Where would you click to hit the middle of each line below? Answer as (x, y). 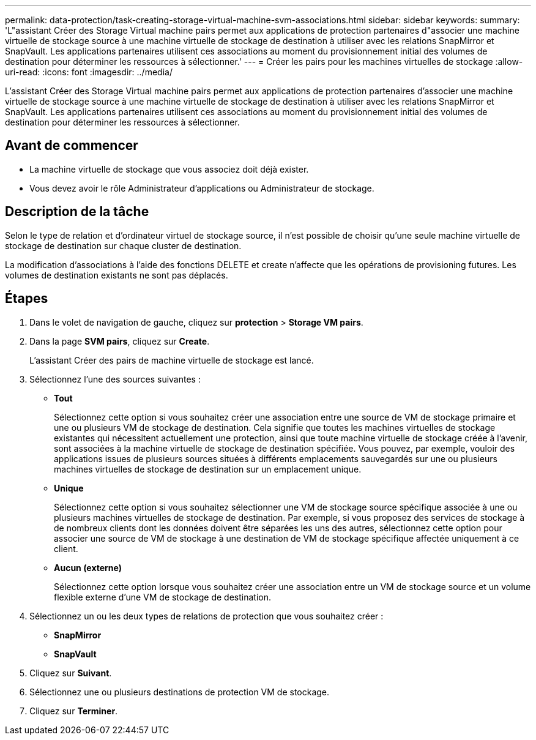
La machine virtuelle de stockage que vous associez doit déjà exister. (169, 169)
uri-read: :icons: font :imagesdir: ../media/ (89, 72)
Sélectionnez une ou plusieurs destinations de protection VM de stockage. (180, 692)
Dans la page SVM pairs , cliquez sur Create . (120, 341)
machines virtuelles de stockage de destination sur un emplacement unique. (208, 469)
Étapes (27, 299)
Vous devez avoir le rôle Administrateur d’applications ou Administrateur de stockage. (202, 188)
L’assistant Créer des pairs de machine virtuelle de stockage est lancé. (172, 360)
